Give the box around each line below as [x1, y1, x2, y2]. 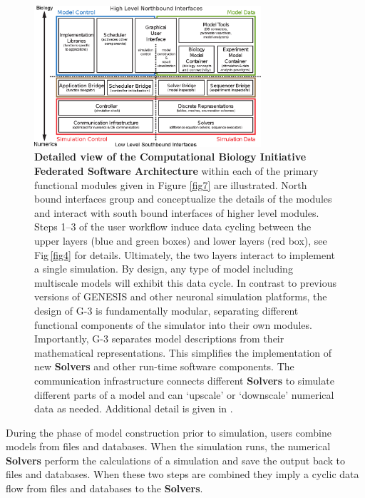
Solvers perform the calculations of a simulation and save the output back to [6, 452, 346, 467]
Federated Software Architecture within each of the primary [34, 163, 319, 178]
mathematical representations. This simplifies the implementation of [34, 345, 331, 360]
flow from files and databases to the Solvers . [6, 481, 203, 496]
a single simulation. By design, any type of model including [34, 261, 293, 276]
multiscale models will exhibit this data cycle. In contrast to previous [34, 275, 336, 290]
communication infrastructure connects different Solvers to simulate [34, 372, 334, 387]
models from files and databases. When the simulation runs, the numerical [6, 439, 331, 454]
